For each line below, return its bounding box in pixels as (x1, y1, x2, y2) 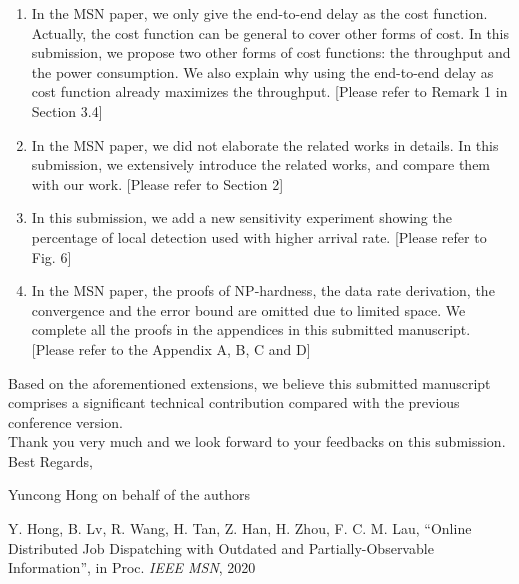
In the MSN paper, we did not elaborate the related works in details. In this (31, 134, 499, 155)
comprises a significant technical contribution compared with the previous (8, 392, 460, 413)
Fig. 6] (31, 246, 72, 267)
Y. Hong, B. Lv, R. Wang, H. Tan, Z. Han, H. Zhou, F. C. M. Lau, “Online (8, 518, 472, 539)
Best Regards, (8, 450, 93, 471)
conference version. (8, 411, 123, 432)
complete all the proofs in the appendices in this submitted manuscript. (31, 319, 471, 340)
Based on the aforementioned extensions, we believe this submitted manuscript (8, 372, 491, 393)
